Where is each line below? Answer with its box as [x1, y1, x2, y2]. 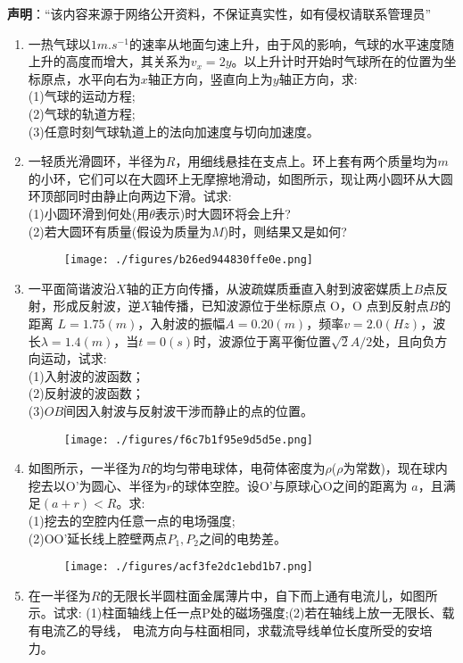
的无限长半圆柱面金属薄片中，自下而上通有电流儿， [100, 585, 401, 604]
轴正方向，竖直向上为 [147, 69, 273, 87]
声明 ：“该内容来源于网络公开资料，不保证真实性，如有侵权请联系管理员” [7, 4, 432, 22]
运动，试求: [40, 349, 107, 368]
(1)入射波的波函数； [28, 366, 145, 385]
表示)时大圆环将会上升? [154, 203, 291, 222]
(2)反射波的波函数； [28, 384, 145, 402]
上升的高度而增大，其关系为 [28, 52, 191, 70]
